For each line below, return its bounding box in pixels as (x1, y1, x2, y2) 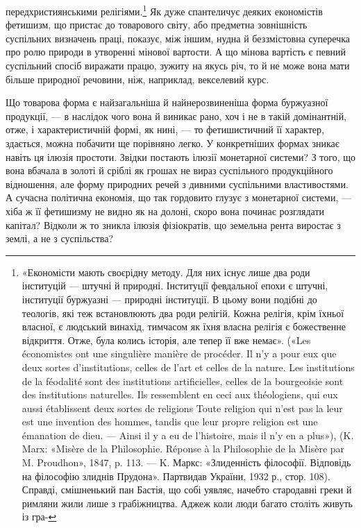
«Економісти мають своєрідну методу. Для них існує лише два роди (22, 264, 310, 279)
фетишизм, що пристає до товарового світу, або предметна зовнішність (6, 17, 308, 32)
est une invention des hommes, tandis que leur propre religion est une (22, 414, 318, 429)
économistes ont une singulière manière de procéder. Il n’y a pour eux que (22, 346, 337, 361)
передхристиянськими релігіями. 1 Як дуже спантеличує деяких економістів (6, 2, 323, 18)
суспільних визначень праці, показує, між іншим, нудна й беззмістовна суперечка (6, 31, 351, 45)
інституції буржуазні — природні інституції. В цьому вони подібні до (22, 291, 317, 306)
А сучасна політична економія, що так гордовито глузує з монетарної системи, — (6, 190, 351, 205)
